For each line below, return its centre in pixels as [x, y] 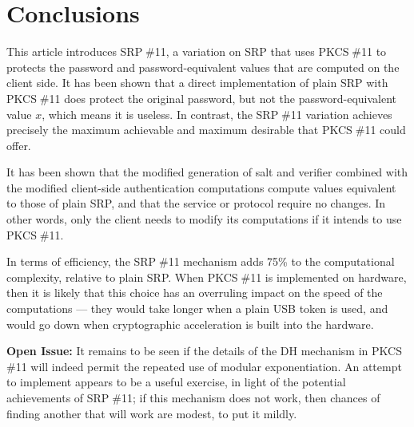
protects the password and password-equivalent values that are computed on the [203, 67]
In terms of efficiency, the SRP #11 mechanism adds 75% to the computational [201, 261]
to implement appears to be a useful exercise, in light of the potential [176, 382]
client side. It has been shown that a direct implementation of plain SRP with [197, 83]
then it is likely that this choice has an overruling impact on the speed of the [195, 293]
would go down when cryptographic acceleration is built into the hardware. [190, 324]
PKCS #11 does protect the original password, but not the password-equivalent [202, 98]
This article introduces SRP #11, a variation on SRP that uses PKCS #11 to [197, 51]
